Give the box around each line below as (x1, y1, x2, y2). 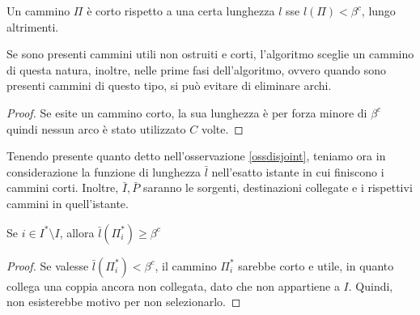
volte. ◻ (201, 120, 244, 137)
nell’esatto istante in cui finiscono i (211, 163, 384, 180)
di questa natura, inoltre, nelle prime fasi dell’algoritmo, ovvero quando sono (6, 61, 387, 78)
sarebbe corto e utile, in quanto (238, 257, 394, 274)
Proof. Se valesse (6, 257, 89, 274)
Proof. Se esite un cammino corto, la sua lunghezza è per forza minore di (6, 104, 367, 121)
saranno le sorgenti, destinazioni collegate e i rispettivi (142, 179, 413, 196)
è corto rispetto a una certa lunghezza (87, 2, 275, 19)
